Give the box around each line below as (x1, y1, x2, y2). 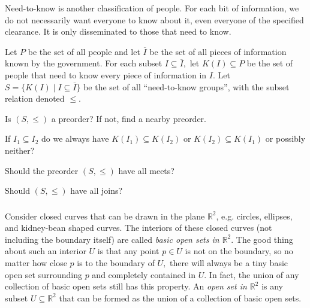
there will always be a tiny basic (170, 257, 288, 269)
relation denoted (5, 92, 65, 105)
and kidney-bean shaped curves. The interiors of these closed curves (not (5, 221, 272, 234)
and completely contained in (92, 268, 196, 280)
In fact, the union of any (209, 268, 299, 280)
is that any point (97, 245, 159, 257)
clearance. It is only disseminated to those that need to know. (5, 25, 231, 38)
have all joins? (70, 184, 123, 197)
